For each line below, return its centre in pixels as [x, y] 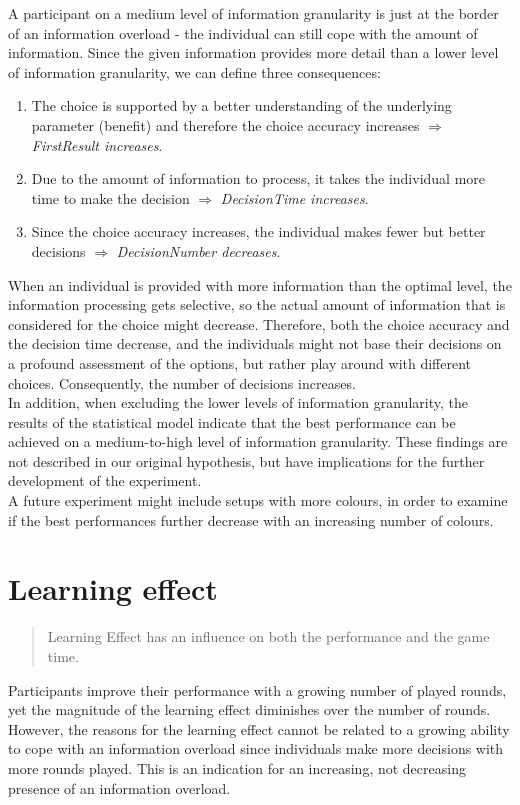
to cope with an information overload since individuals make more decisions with [256, 748]
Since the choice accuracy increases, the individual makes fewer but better [258, 231]
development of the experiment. [105, 480]
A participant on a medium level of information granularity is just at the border [253, 13]
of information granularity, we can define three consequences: [194, 71]
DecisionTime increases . [294, 197]
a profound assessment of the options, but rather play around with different [240, 362]
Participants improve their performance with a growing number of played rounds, [257, 689]
